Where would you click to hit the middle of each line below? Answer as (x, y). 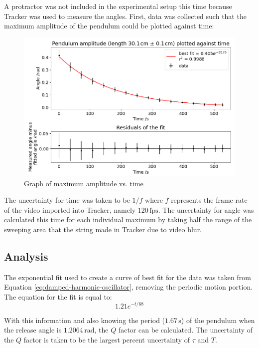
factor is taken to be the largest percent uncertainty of (107, 339)
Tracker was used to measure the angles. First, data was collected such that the (125, 16)
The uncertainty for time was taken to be (67, 200)
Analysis (26, 256)
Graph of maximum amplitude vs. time (84, 183)
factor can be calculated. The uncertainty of (186, 330)
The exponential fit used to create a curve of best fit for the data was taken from (128, 277)
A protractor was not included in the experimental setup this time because (118, 6)
